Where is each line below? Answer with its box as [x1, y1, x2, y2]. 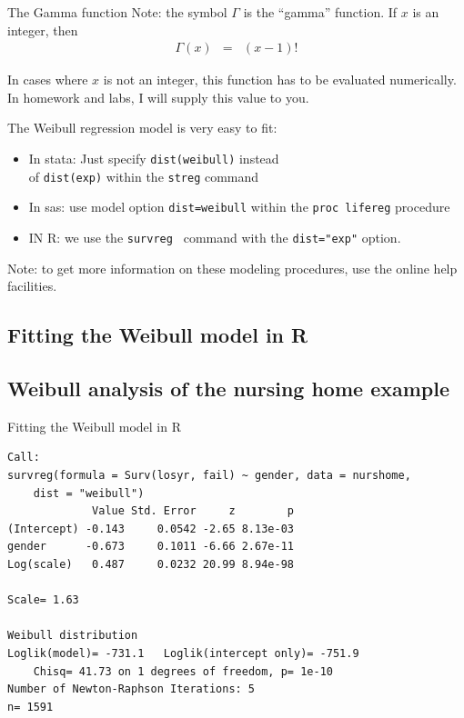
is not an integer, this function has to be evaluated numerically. [103, 70, 457, 89]
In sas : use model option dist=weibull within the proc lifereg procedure [28, 197, 450, 216]
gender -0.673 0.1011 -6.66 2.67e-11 [7, 540, 294, 553]
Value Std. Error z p [92, 504, 294, 518]
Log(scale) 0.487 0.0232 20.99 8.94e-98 [7, 557, 294, 571]
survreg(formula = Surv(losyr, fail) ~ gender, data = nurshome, [7, 468, 411, 482]
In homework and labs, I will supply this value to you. [7, 87, 309, 106]
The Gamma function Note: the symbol [7, 3, 227, 21]
